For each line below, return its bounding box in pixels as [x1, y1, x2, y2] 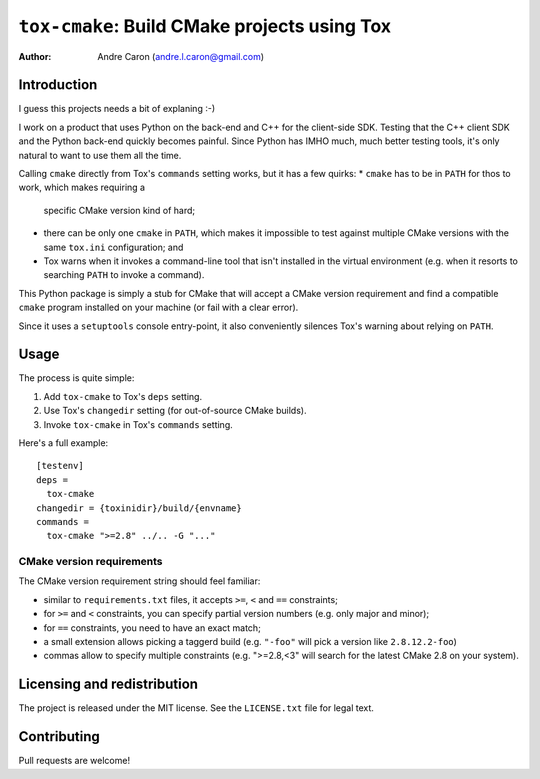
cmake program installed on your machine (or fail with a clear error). [18, 301, 299, 314]
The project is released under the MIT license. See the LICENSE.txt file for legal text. [18, 702, 375, 714]
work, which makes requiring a [18, 181, 145, 194]
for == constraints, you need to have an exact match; [43, 621, 262, 634]
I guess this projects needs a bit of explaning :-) [18, 103, 215, 115]
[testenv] [36, 460, 84, 472]
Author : [18, 50, 52, 62]
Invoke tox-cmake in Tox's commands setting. [43, 418, 234, 430]
